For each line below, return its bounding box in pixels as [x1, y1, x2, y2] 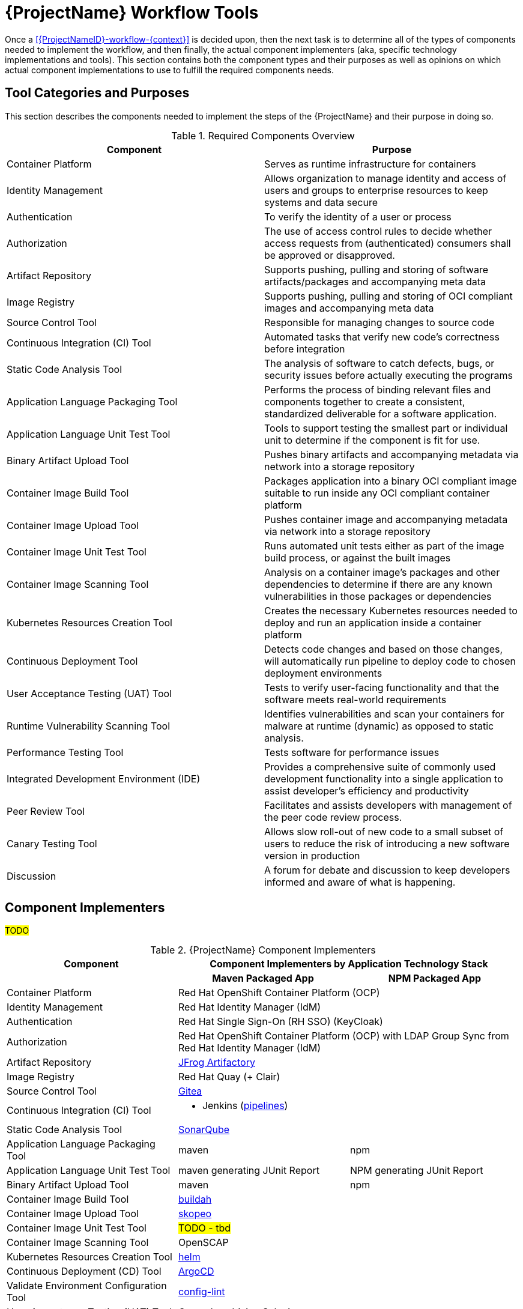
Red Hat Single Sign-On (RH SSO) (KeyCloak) [178, 1015, 383, 1028]
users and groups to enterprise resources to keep [264, 184, 488, 196]
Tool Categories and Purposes [5, 85, 190, 101]
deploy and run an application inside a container [264, 616, 482, 629]
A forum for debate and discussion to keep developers [264, 863, 510, 876]
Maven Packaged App [212, 972, 314, 985]
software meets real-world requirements [264, 693, 447, 706]
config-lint [178, 1286, 225, 1298]
